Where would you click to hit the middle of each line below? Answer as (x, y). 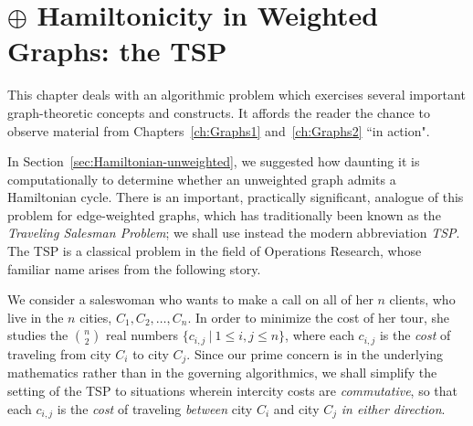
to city (151, 353)
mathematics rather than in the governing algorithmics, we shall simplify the (222, 373)
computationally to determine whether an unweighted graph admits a (202, 179)
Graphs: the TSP (117, 51)
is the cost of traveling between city (155, 408)
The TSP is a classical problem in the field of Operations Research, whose (215, 251)
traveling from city (59, 353)
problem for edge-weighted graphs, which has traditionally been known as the (224, 214)
